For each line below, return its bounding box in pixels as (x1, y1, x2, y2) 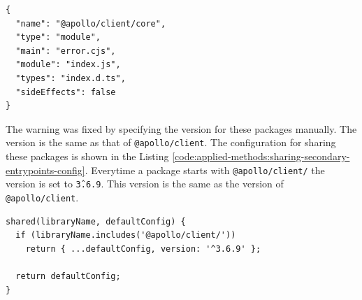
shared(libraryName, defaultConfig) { (6, 216, 186, 227)
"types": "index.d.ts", (15, 73, 126, 83)
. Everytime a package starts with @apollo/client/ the (85, 162, 325, 177)
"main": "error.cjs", (15, 45, 116, 56)
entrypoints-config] (6, 162, 85, 177)
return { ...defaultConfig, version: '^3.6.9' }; (25, 243, 261, 254)
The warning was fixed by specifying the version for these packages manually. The (6, 121, 357, 136)
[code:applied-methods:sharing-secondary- (172, 149, 350, 163)
